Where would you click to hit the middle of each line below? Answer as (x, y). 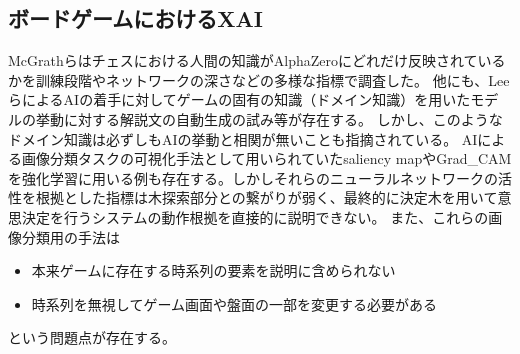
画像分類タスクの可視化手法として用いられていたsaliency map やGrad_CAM (266, 158)
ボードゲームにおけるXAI (136, 18)
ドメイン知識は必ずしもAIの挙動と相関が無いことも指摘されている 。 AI (243, 138)
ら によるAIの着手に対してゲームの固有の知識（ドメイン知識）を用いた (239, 99)
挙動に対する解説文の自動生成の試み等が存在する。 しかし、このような (269, 118)
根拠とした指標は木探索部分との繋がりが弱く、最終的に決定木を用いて (266, 197)
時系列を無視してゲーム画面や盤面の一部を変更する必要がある (234, 303)
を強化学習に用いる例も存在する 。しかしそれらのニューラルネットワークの (253, 177)
